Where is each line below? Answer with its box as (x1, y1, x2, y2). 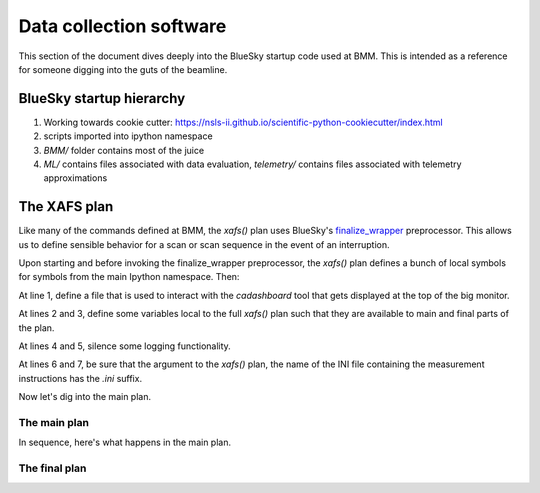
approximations (43, 172, 108, 184)
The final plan (18, 461, 87, 475)
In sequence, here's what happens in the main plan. (18, 436, 232, 449)
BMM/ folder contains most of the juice (43, 144, 205, 156)
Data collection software (18, 15, 227, 37)
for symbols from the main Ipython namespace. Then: (18, 271, 240, 283)
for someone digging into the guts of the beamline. (18, 63, 228, 75)
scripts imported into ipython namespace (43, 130, 214, 142)
